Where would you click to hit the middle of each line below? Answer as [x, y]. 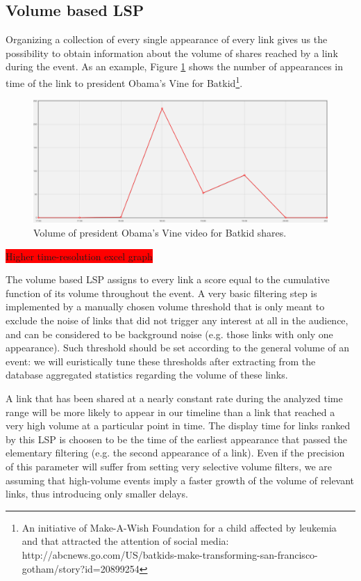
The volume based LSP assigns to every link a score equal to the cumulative [168, 279]
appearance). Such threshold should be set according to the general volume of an [178, 348]
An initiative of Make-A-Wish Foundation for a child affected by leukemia [179, 527]
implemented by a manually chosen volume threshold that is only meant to [165, 307]
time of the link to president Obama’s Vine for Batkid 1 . [124, 81]
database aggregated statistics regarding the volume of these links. [147, 375]
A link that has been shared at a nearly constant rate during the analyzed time [174, 398]
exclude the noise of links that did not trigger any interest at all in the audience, [177, 320]
